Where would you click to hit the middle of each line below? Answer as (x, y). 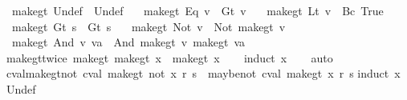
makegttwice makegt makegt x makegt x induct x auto (169, 57)
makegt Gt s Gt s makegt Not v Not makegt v (149, 26)
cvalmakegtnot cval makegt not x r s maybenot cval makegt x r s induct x (203, 73)
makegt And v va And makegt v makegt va (128, 42)
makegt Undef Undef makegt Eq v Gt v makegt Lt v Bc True (197, 10)
